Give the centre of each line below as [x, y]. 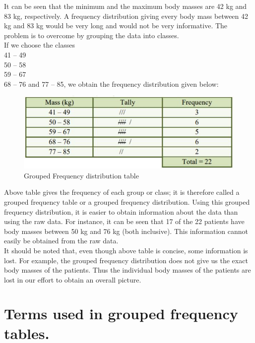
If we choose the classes [39, 45]
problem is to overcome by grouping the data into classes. [92, 35]
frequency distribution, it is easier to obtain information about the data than [121, 211]
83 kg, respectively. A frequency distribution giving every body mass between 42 [126, 16]
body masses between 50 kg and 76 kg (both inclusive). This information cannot [126, 231]
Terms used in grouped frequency [121, 314]
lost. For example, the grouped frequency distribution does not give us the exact [126, 260]
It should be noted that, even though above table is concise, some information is [126, 250]
